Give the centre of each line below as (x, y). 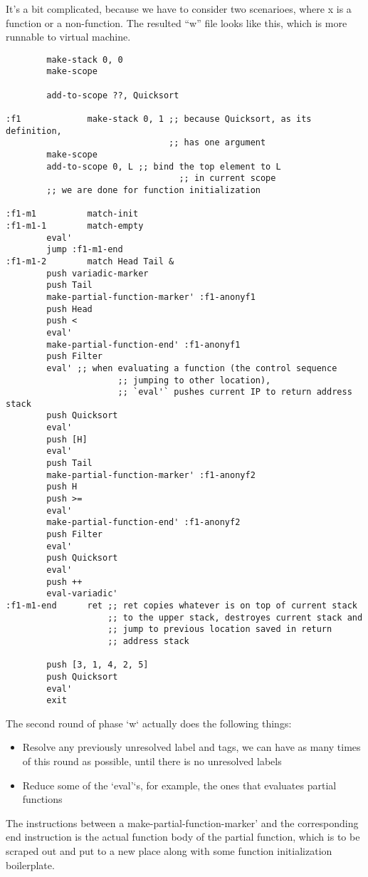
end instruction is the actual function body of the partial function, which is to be (183, 837)
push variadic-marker (98, 273)
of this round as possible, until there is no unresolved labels (152, 761)
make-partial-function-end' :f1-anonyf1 (143, 344)
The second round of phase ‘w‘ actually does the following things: (149, 723)
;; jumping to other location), (194, 380)
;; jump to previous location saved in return (220, 629)
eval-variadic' (82, 594)
